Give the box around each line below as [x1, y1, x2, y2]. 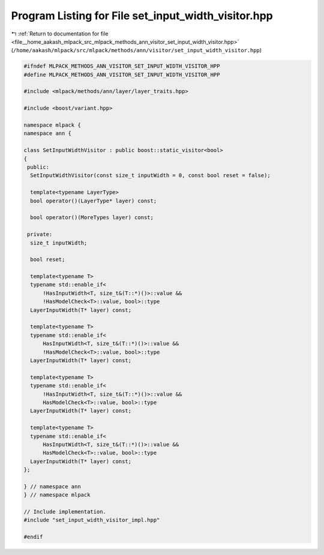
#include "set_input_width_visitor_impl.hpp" [23, 517, 160, 524]
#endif [23, 533, 43, 541]
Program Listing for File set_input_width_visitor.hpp [11, 9, 273, 22]
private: [27, 231, 53, 238]
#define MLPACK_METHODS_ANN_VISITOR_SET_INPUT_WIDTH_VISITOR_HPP [23, 71, 220, 78]
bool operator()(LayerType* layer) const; [30, 197, 157, 204]
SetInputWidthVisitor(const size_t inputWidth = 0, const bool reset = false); [30, 172, 271, 179]
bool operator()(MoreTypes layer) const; [30, 214, 154, 221]
